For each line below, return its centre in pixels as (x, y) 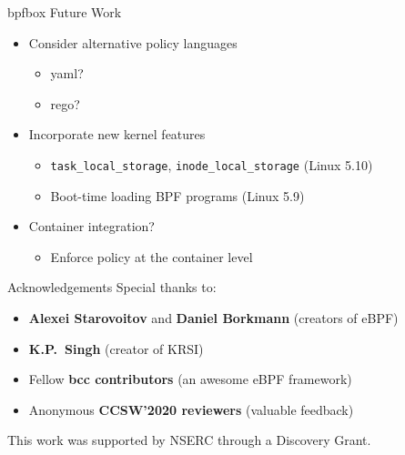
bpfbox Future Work (65, 12)
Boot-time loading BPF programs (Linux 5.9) (177, 195)
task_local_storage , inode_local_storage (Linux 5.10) (212, 164)
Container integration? (91, 226)
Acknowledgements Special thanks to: (112, 287)
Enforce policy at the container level (152, 256)
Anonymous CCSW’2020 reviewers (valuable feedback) (191, 409)
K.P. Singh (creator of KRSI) (116, 348)
